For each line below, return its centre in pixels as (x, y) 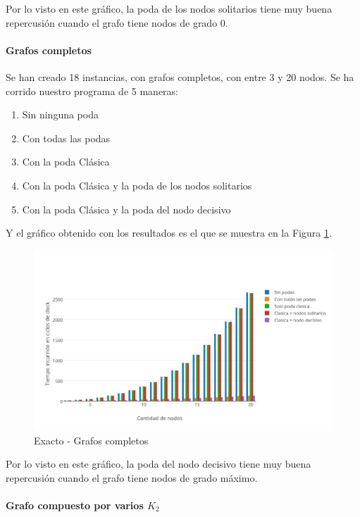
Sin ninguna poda (60, 114)
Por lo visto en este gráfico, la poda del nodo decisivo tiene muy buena (159, 464)
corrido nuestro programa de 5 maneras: (92, 91)
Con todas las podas (66, 138)
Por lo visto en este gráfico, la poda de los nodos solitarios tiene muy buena (169, 8)
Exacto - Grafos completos (91, 440)
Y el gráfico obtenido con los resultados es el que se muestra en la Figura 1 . (169, 233)
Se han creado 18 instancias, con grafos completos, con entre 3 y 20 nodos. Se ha (180, 76)
